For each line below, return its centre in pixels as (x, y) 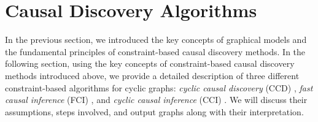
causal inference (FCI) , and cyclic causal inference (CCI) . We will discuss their (156, 100)
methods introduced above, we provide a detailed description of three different (152, 75)
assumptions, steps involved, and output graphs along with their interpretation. (154, 111)
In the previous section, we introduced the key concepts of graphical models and (156, 40)
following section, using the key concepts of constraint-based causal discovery (150, 63)
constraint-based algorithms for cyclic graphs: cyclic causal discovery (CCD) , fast (159, 87)
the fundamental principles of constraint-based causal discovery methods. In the (155, 51)
